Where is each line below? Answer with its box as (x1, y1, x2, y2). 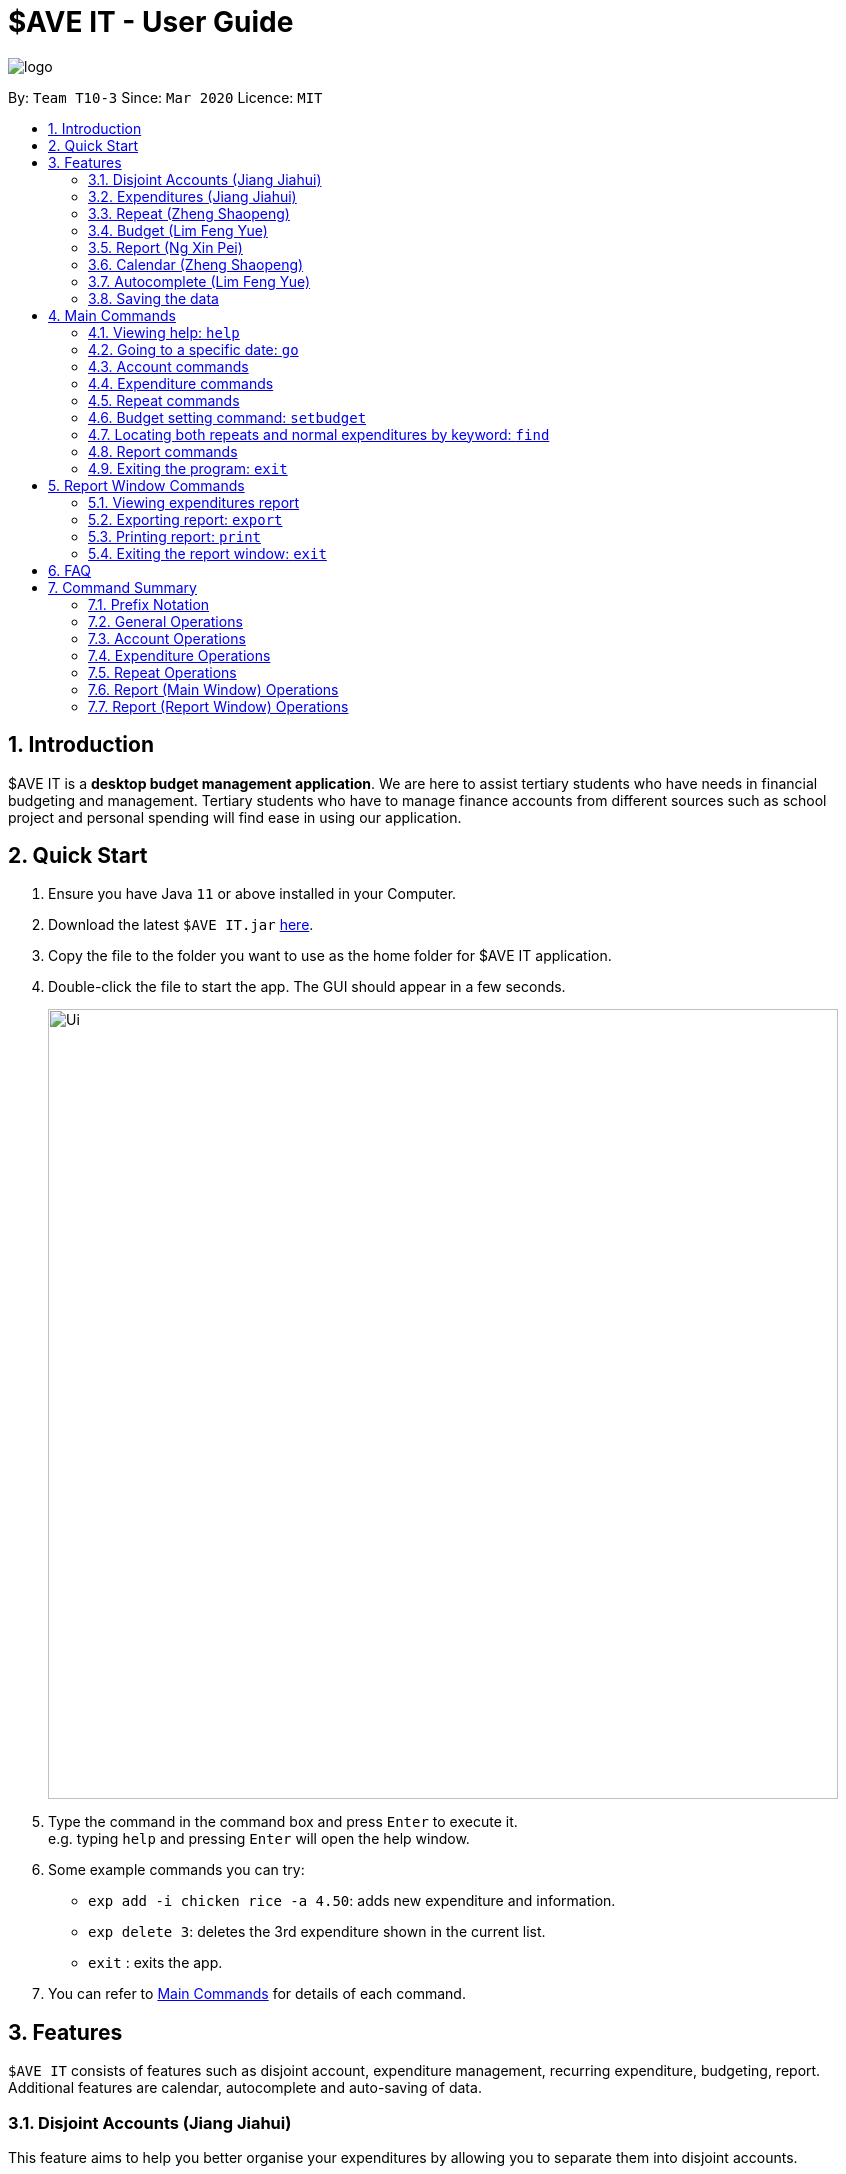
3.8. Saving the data (88, 289, 219, 307)
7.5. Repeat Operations (88, 663, 237, 681)
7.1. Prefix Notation (88, 595, 210, 613)
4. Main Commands (48, 306, 176, 324)
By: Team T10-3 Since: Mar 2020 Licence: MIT (8, 88, 323, 106)
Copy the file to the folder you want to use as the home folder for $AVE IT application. (48, 947, 612, 965)
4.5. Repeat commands (88, 391, 240, 409)
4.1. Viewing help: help (88, 323, 240, 341)
